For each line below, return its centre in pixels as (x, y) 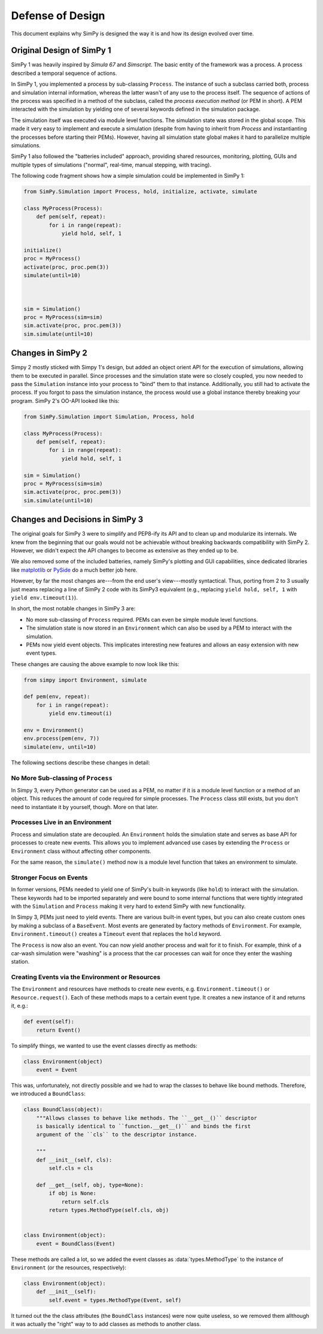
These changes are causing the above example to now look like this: (95, 664)
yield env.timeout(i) (80, 713)
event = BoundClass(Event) (76, 1244)
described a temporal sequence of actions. (64, 73)
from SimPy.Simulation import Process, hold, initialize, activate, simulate (140, 192)
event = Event (57, 1069)
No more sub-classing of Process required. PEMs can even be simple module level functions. (142, 619)
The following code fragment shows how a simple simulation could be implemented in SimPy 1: (128, 176)
